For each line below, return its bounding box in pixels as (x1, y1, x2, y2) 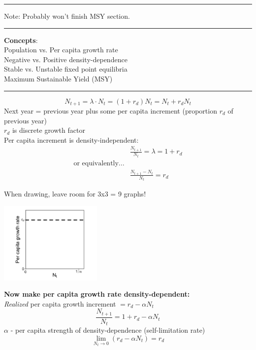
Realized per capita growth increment (4, 298, 116, 309)
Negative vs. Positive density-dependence (4, 54, 128, 64)
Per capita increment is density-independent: (4, 134, 139, 145)
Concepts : (4, 35, 38, 45)
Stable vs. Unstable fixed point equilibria (4, 64, 128, 74)
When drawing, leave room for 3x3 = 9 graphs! (4, 189, 146, 199)
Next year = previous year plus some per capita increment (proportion (4, 106, 217, 116)
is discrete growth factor (12, 125, 85, 135)
